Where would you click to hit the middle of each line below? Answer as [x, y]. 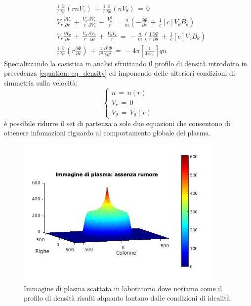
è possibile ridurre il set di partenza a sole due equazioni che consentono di [117, 123]
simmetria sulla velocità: [41, 82]
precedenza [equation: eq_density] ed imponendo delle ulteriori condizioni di [120, 73]
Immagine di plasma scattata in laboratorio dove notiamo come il [123, 288]
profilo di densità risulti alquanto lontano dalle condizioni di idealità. [128, 298]
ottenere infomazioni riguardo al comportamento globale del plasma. [107, 133]
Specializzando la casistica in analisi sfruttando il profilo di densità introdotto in [126, 63]
